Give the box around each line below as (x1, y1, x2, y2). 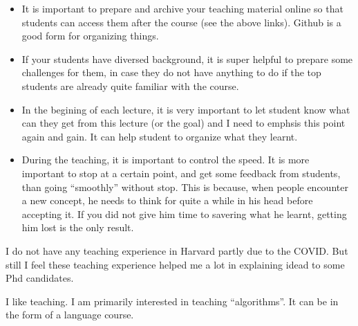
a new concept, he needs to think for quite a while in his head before (21, 193, 313, 208)
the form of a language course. (6, 307, 134, 322)
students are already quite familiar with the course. (21, 78, 239, 93)
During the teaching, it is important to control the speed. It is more (21, 152, 310, 167)
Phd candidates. (6, 271, 74, 285)
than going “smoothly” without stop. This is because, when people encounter (21, 179, 348, 194)
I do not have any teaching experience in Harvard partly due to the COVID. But (6, 243, 348, 257)
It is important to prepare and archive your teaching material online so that (21, 1, 343, 15)
